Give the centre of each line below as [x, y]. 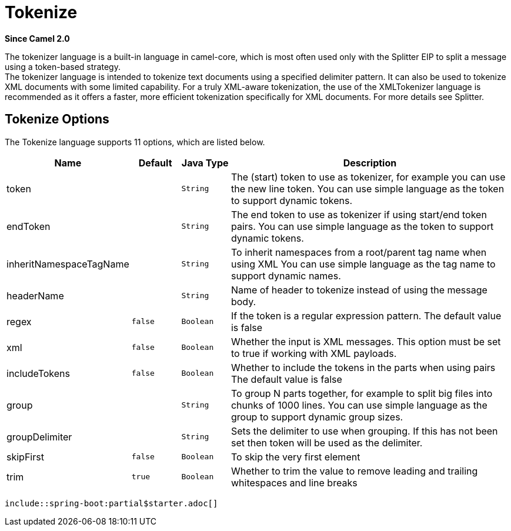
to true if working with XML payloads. [314, 353]
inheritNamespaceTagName [68, 264]
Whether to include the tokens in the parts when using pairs [363, 367]
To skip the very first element [295, 457]
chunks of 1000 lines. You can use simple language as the [359, 405]
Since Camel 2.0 [37, 38]
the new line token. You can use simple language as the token [368, 188]
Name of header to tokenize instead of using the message [359, 290]
